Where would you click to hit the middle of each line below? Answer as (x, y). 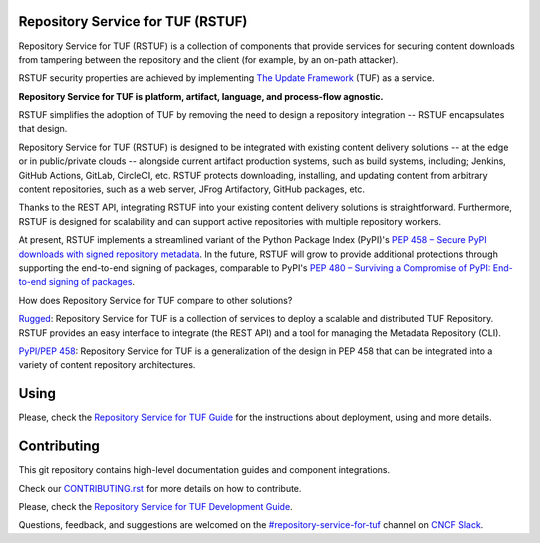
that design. (43, 129)
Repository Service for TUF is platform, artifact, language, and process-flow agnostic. (201, 96)
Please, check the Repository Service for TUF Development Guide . (156, 506)
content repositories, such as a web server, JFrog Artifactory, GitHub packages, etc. (191, 189)
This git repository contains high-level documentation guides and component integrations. (204, 470)
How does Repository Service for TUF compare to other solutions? (155, 300)
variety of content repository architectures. (107, 365)
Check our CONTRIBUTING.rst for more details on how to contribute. (160, 488)
